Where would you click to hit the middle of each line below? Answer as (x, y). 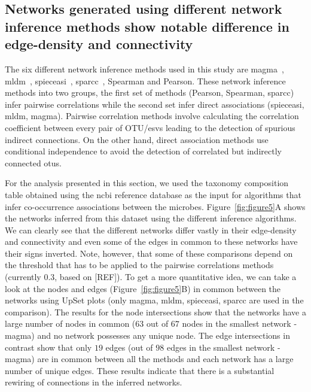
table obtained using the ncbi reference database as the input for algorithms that (153, 194)
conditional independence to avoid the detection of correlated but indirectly (143, 151)
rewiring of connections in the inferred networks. (94, 382)
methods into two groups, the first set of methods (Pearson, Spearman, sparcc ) (150, 92)
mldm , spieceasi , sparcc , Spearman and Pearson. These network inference (145, 80)
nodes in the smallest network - (240, 323)
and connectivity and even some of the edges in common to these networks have (151, 241)
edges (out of (129, 347)
